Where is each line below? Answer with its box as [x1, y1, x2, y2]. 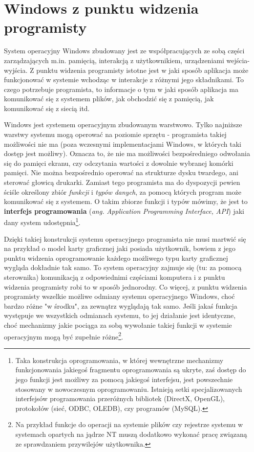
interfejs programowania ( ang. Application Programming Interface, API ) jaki [4, 205, 244, 216]
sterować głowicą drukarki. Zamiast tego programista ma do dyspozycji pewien [4, 177, 240, 187]
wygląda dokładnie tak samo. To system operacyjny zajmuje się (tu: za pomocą [4, 262, 242, 272]
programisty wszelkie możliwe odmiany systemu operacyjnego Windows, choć [4, 291, 235, 301]
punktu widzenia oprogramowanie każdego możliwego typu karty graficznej [4, 252, 228, 263]
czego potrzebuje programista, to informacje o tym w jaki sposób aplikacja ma [4, 84, 238, 94]
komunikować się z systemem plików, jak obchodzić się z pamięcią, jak [4, 93, 214, 104]
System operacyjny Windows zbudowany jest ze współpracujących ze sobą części [4, 45, 245, 56]
